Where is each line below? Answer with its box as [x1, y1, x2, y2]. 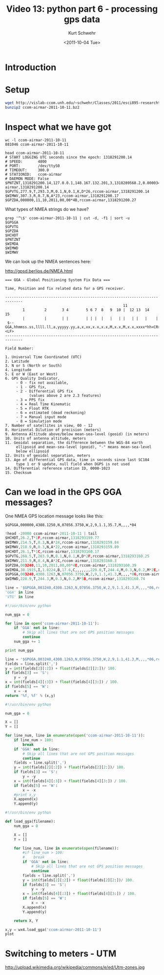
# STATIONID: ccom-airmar [5, 172, 62, 177]
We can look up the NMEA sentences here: [5, 258, 92, 264]
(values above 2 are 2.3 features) [29, 393, 102, 398]
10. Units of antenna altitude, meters [5, 436, 86, 441]
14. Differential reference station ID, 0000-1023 [5, 466, 110, 471]
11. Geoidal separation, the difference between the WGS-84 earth [5, 440, 143, 445]
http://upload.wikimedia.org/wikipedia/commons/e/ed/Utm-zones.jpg [5, 964, 145, 970]
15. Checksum [5, 470, 32, 475]
